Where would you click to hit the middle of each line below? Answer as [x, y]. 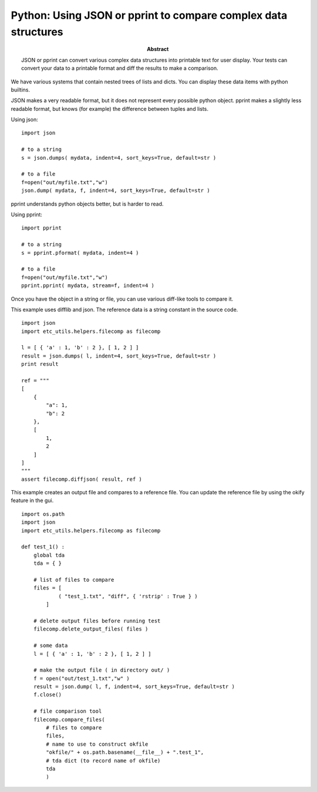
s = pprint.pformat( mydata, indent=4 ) [80, 253]
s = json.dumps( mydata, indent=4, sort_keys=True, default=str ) [119, 158]
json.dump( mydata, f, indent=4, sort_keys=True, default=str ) [116, 191]
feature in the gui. [32, 501]
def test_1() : [43, 547]
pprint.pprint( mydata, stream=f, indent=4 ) [88, 286]
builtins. [21, 90]
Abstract [158, 49]
